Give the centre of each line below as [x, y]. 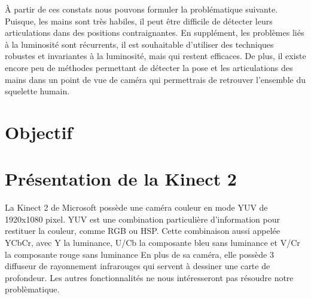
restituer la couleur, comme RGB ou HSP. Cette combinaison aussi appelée [142, 231]
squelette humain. [37, 91]
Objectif [39, 132]
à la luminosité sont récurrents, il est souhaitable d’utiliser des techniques [139, 44]
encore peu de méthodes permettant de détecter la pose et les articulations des [149, 67]
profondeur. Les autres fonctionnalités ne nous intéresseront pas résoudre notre [149, 277]
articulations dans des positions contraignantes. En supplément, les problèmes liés [155, 33]
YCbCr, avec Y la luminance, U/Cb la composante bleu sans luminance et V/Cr [153, 243]
